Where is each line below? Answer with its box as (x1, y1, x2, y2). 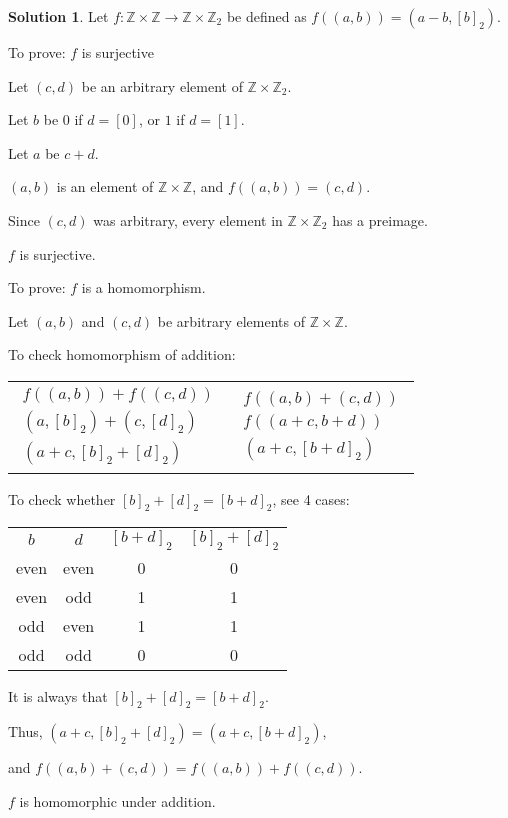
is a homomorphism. (81, 277, 206, 298)
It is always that (8, 685, 108, 706)
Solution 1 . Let (8, 6, 109, 26)
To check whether (8, 488, 116, 509)
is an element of (56, 176, 154, 197)
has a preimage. (332, 209, 428, 230)
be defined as (226, 6, 307, 26)
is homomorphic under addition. (19, 790, 216, 811)
